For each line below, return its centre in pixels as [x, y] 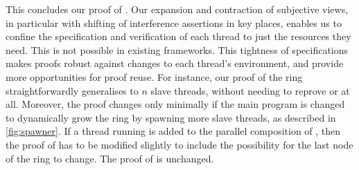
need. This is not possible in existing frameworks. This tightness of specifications [177, 49]
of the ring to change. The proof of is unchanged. [110, 158]
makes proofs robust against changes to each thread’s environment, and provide [175, 63]
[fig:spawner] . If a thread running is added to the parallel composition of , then [173, 131]
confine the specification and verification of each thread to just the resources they [178, 36]
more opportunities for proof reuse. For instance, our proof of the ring [154, 76]
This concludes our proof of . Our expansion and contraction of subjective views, [177, 9]
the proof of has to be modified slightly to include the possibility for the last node [179, 144]
